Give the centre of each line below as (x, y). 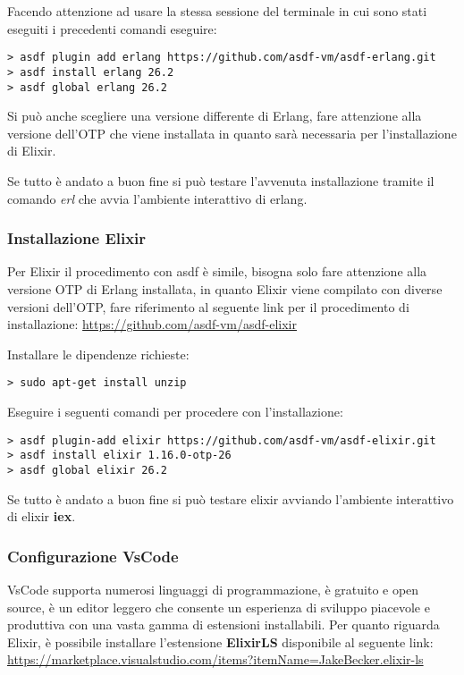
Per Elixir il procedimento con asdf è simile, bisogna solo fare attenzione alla (217, 271)
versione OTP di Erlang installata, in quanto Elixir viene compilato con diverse (225, 288)
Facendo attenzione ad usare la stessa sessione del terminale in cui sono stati (217, 11)
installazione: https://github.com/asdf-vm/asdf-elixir (152, 324)
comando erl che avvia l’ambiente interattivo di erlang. (157, 198)
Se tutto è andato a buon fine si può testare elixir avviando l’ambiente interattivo (231, 498)
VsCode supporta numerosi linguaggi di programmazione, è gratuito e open (213, 589)
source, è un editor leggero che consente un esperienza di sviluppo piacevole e (219, 607)
